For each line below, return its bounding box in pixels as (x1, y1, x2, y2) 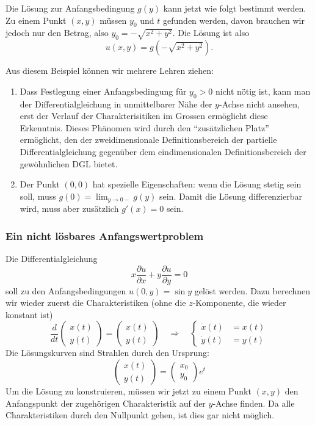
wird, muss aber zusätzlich (20, 202, 119, 215)
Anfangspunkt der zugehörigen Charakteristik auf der (5, 396, 206, 409)
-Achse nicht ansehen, (219, 97, 300, 110)
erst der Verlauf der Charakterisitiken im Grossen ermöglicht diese (20, 109, 268, 122)
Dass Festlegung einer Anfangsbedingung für (20, 84, 187, 97)
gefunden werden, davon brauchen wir (163, 13, 305, 26)
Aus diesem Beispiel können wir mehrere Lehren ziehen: (5, 64, 214, 77)
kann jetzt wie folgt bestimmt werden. (163, 2, 306, 14)
